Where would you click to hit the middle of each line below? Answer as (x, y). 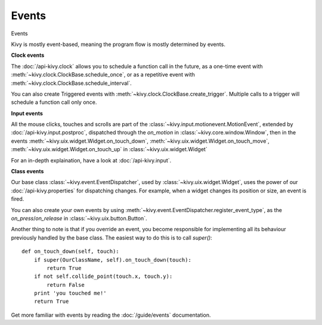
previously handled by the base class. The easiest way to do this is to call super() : (112, 237)
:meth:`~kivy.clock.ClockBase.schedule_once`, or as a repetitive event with (103, 75)
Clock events (28, 55)
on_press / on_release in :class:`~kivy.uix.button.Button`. (79, 218)
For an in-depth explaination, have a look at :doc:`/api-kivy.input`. (91, 160)
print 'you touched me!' (70, 293)
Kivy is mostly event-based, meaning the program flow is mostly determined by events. (118, 44)
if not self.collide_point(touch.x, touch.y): (103, 277)
